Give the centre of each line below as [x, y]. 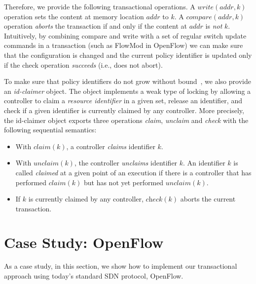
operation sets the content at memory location [74, 16]
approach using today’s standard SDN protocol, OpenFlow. [94, 276]
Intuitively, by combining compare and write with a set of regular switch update [125, 35]
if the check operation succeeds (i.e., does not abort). [83, 64]
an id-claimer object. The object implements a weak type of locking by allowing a [128, 91]
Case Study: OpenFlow [84, 242]
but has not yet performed [124, 182]
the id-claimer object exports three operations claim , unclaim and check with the [126, 120]
